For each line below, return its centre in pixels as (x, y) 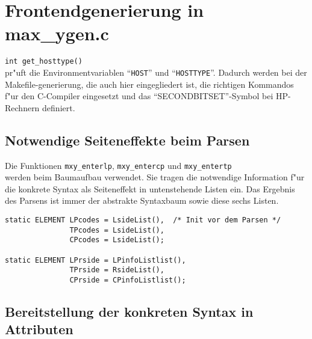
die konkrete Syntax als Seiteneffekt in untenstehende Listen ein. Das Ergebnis (150, 188)
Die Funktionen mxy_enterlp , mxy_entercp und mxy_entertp (118, 165)
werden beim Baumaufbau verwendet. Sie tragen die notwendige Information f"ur (155, 177)
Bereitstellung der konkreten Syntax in (129, 312)
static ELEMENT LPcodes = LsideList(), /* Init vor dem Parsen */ (143, 220)
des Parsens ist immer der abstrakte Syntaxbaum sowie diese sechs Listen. (142, 200)
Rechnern (22, 107)
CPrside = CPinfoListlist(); (128, 280)
